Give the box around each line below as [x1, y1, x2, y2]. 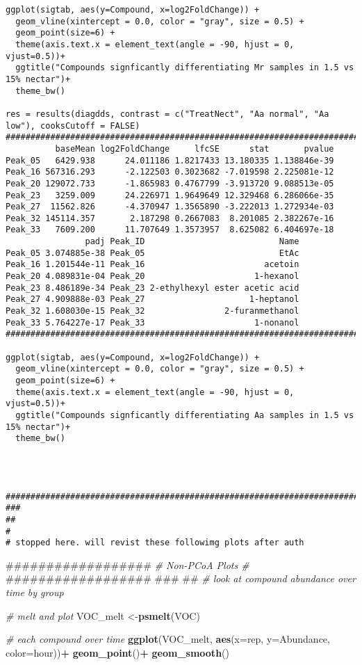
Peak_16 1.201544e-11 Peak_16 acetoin [6, 259, 299, 270]
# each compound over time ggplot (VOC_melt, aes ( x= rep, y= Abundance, [6, 632, 330, 646]
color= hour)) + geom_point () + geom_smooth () [6, 645, 229, 659]
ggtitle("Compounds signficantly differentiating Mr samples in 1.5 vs [15, 63, 354, 73]
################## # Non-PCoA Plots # [6, 557, 249, 572]
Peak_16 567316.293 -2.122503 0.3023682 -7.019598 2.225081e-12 [6, 167, 334, 177]
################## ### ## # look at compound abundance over [6, 571, 356, 586]
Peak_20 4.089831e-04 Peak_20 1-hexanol [6, 271, 299, 282]
